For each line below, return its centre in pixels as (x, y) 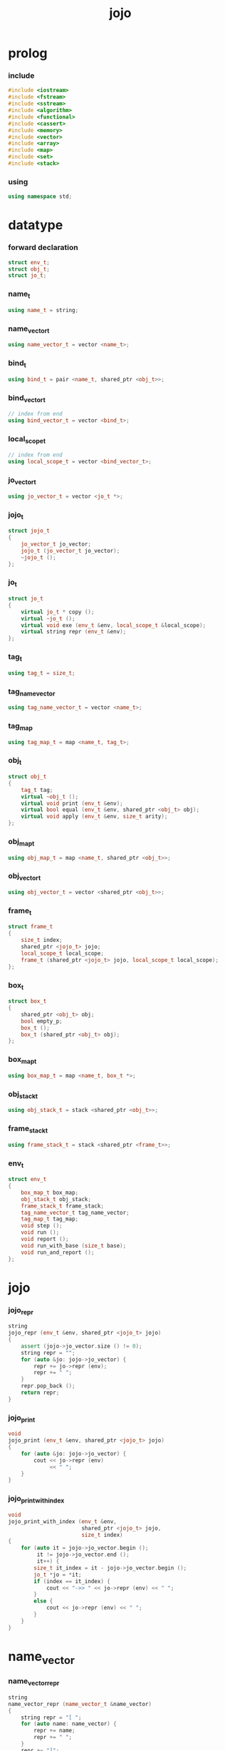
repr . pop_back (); (48, 1386)
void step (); (42, 1226)
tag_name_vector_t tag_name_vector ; (75, 1213)
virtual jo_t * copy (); (58, 612)
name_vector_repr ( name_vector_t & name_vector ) (80, 1704)
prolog (28, 53)
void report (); (45, 1239)
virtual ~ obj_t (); (50, 797)
